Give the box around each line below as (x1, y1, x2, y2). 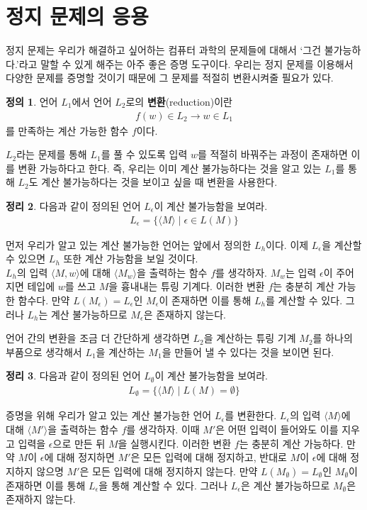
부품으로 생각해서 (6, 344, 82, 359)
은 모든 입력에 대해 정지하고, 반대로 (130, 450, 287, 465)
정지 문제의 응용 (6, 1, 149, 31)
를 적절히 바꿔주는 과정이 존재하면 (198, 147, 348, 162)
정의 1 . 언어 (6, 94, 58, 109)
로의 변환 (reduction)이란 (125, 94, 232, 109)
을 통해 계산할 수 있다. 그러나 (98, 477, 228, 492)
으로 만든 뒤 (52, 436, 106, 450)
